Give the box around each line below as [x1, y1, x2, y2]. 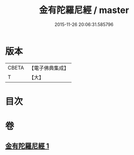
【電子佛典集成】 [28, 64, 69, 71]
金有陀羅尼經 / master [39, 4, 129, 16]
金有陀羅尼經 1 [5, 142, 49, 150]
